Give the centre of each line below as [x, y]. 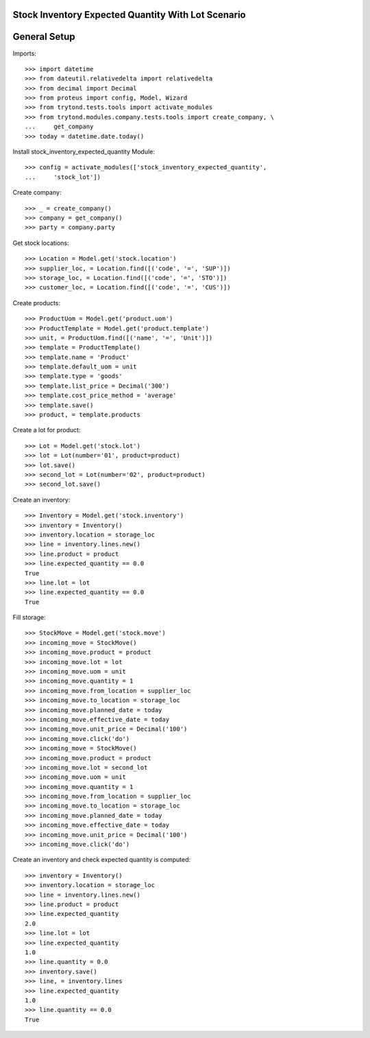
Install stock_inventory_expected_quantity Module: [84, 152]
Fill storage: [29, 617]
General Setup [44, 37]
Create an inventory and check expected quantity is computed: [102, 860]
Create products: [37, 303]
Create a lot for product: [47, 430]
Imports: [25, 53]
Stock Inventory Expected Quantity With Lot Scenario [129, 15]
